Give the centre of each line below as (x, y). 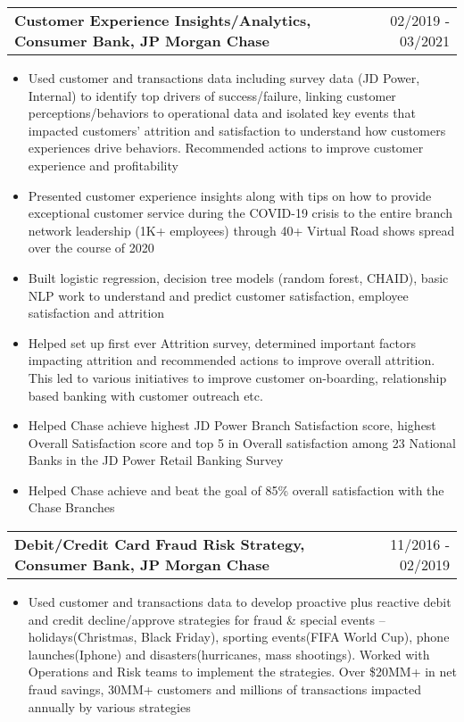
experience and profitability (103, 165)
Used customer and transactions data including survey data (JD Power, (224, 78)
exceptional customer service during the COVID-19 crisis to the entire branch (240, 213)
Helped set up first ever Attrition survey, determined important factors (222, 342)
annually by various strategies (109, 706)
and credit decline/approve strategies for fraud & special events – (207, 619)
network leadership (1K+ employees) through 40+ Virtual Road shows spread (241, 230)
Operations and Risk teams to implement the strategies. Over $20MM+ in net (242, 672)
